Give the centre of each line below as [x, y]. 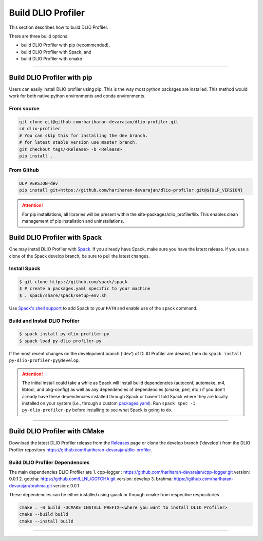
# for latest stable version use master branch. [78, 142]
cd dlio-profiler [40, 129]
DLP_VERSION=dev [39, 184]
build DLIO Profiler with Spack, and [56, 52]
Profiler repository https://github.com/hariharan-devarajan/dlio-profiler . [81, 450]
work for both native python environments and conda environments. [77, 96]
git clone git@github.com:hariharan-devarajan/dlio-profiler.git [99, 122]
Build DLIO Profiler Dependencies [49, 462]
